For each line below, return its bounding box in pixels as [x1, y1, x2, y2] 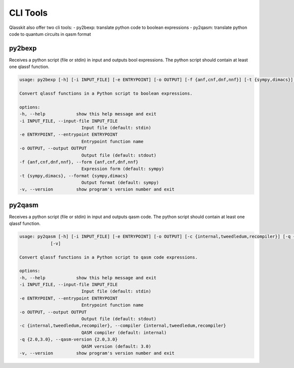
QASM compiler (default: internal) [81, 330, 167, 335]
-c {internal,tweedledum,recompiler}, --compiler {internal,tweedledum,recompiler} [19, 323, 226, 328]
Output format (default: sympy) [81, 180, 159, 186]
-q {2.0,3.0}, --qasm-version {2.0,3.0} [19, 337, 118, 343]
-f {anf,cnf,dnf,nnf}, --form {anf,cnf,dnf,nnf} [19, 159, 139, 165]
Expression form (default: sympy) [81, 166, 164, 172]
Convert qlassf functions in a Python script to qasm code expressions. [19, 254, 198, 260]
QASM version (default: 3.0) [81, 343, 151, 349]
